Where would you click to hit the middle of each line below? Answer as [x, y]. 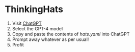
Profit [18, 44]
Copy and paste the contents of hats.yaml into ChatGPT [71, 34]
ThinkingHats [34, 9]
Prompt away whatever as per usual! [50, 39]
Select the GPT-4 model [37, 28]
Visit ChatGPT [27, 23]
